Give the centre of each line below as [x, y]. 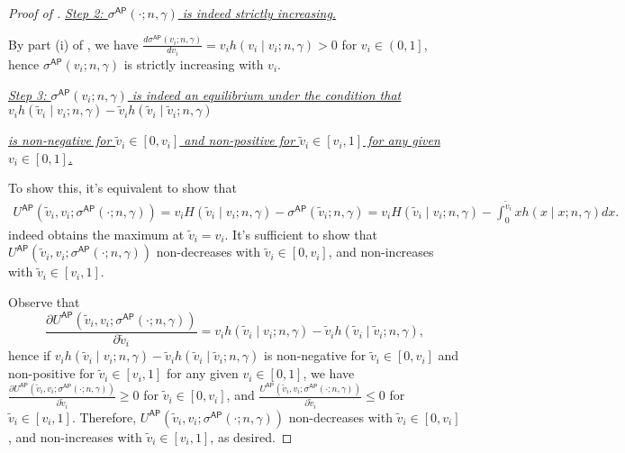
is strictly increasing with [194, 63]
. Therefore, [104, 417]
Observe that [44, 302]
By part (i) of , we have [73, 44]
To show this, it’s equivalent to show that [122, 188]
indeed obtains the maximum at [96, 234]
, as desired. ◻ [251, 436]
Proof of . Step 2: [56, 13]
